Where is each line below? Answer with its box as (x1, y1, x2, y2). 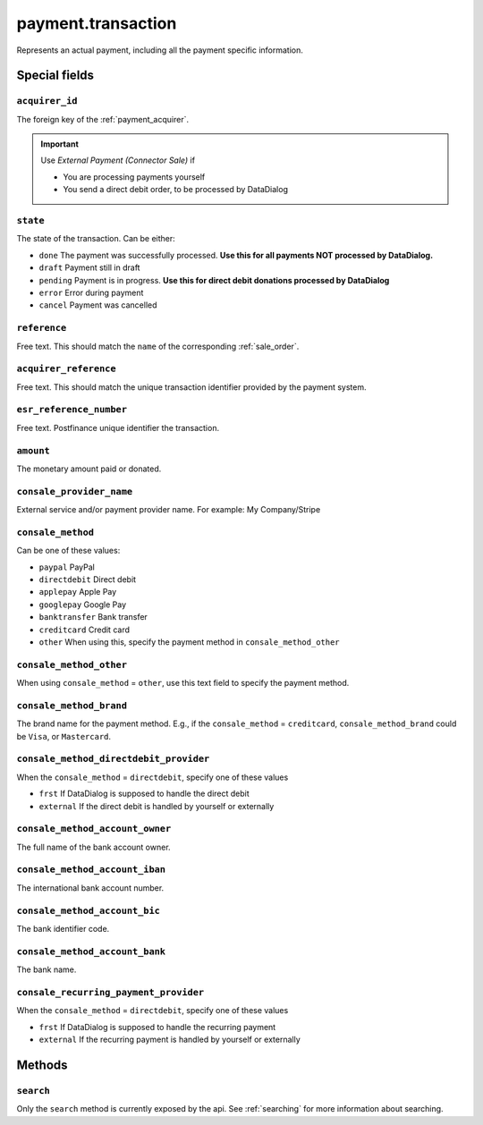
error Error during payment (38, 287, 144, 298)
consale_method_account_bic (16, 904, 161, 917)
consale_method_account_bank (16, 945, 165, 957)
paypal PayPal (38, 562, 96, 572)
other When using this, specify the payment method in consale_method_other (38, 636, 340, 647)
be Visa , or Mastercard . (16, 731, 112, 741)
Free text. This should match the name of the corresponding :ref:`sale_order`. (16, 341, 300, 351)
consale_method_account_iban (16, 864, 165, 875)
